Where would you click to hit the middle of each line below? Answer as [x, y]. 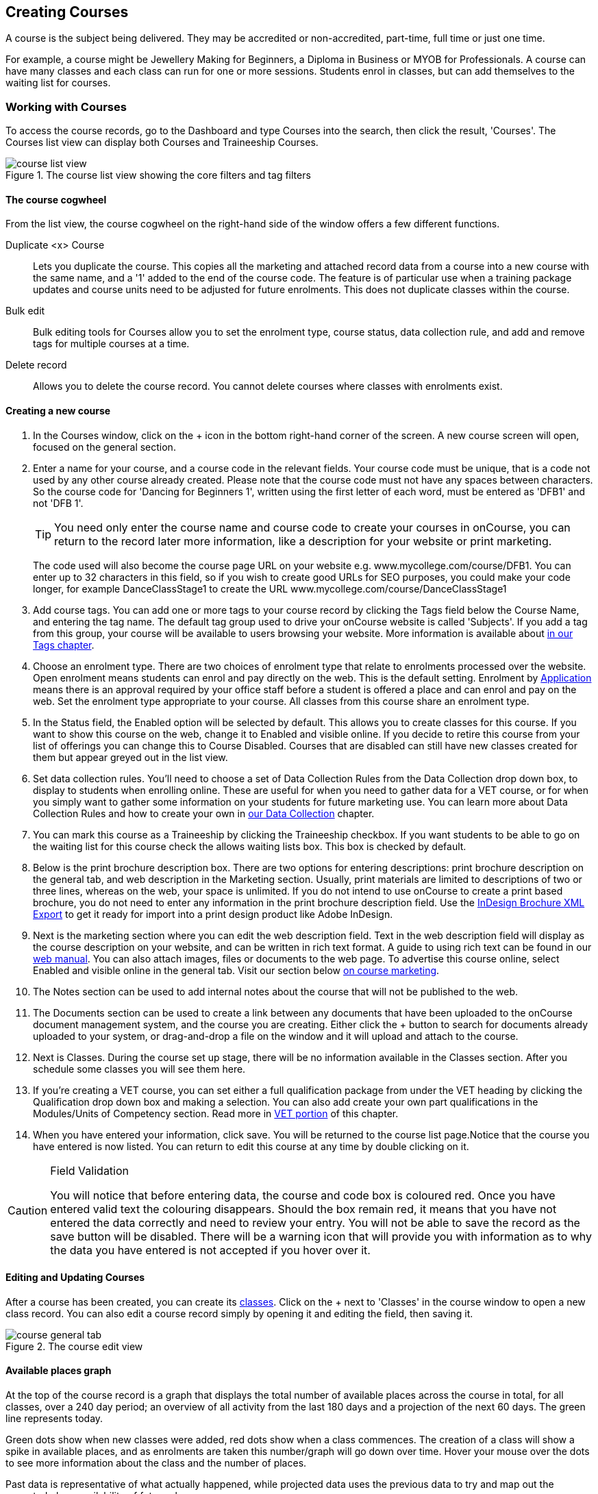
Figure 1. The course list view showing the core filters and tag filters [158, 175]
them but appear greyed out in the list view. [130, 757]
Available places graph [59, 1371]
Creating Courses [67, 12]
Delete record [36, 365]
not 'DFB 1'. [58, 503]
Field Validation [90, 1170]
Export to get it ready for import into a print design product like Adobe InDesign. [213, 914]
